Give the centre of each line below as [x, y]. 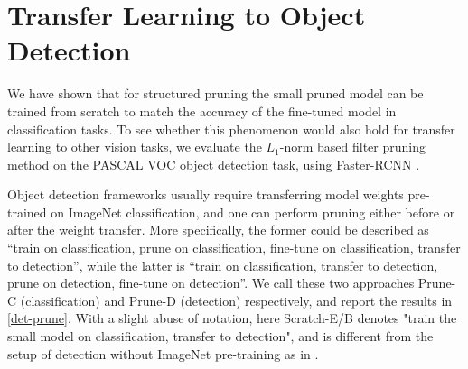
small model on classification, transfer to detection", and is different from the [220, 336]
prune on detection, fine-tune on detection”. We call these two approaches [211, 283]
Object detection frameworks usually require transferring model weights [206, 194]
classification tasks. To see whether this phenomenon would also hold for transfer [231, 129]
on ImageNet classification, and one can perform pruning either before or [253, 212]
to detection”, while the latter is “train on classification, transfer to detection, [223, 265]
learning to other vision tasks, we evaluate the [135, 147]
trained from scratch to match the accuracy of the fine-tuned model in [202, 111]
